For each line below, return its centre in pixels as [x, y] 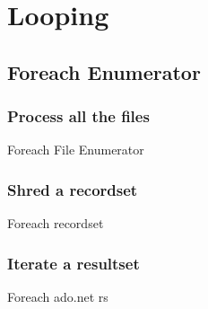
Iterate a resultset [74, 263]
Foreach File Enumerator [76, 150]
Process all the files [78, 116]
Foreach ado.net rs [58, 296]
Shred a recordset [73, 189]
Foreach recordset [56, 223]
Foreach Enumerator [104, 71]
